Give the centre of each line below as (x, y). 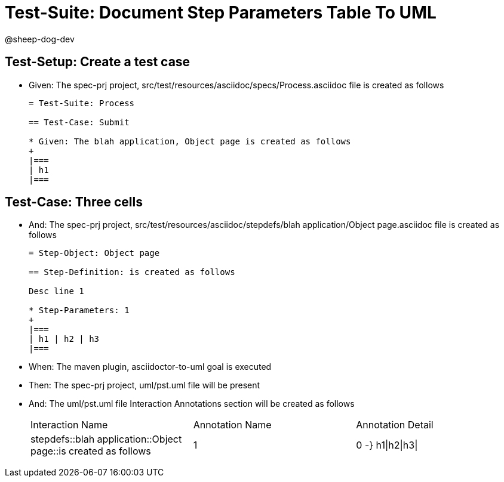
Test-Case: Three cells (74, 202)
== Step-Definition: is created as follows (132, 272)
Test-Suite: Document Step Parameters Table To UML (221, 13)
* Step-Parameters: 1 (79, 310)
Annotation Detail (395, 425)
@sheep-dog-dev (40, 39)
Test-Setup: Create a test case (98, 62)
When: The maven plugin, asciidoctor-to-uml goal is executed (150, 367)
